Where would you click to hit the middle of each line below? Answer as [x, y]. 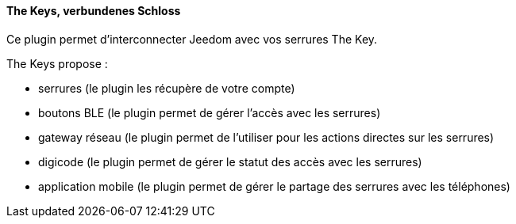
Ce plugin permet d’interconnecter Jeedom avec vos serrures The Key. [192, 39]
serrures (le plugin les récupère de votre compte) [167, 88]
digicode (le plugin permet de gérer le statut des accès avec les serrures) [230, 161]
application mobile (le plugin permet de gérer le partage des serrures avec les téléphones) [274, 186]
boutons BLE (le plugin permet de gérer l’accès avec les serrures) [210, 112]
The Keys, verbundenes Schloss [94, 11]
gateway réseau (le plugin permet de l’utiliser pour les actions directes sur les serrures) [266, 137]
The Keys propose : [57, 63]
